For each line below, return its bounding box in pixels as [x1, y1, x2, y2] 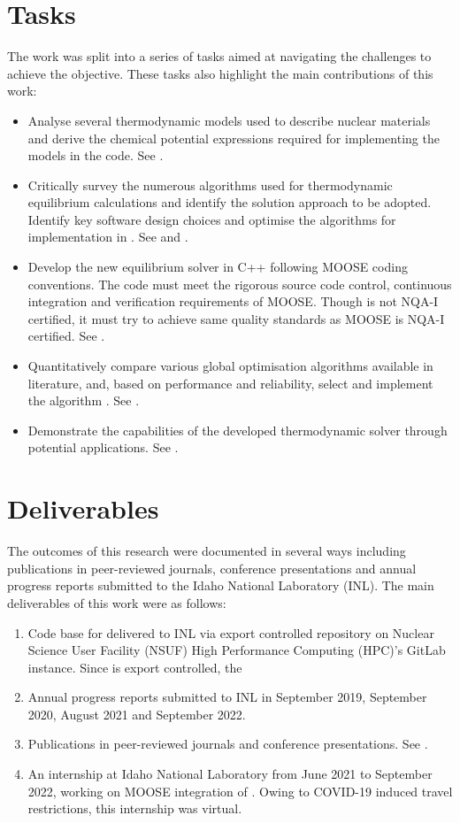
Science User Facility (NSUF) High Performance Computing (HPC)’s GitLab [27, 641, 446, 659]
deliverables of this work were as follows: [7, 593, 226, 611]
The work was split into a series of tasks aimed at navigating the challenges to [7, 47, 432, 65]
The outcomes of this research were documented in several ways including [7, 542, 406, 560]
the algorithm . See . [27, 391, 140, 410]
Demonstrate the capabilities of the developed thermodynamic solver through [27, 420, 448, 439]
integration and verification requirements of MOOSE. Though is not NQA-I [27, 292, 439, 311]
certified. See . [27, 327, 105, 345]
